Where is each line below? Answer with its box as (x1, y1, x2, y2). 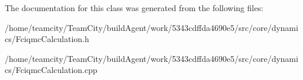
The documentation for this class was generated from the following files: (5, 2, 264, 13)
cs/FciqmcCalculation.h (5, 33, 89, 45)
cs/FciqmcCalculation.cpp (5, 64, 97, 76)
